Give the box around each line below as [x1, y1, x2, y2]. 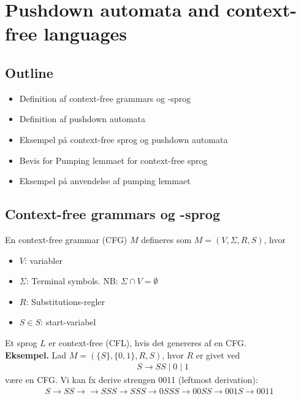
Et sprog [5, 336, 37, 349]
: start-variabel [40, 316, 96, 328]
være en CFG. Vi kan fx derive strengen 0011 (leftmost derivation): [5, 373, 258, 386]
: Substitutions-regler [26, 295, 105, 308]
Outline [5, 63, 53, 82]
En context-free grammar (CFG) [5, 233, 128, 246]
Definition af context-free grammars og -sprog [19, 91, 191, 104]
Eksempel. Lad [5, 348, 67, 361]
